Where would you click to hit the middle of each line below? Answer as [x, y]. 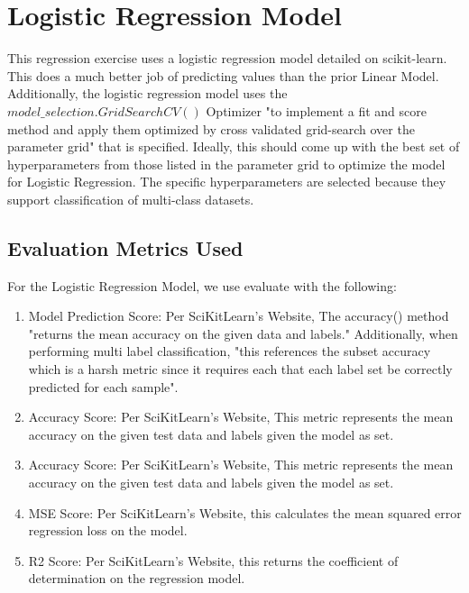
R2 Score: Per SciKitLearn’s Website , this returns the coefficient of [213, 560]
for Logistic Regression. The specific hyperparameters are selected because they [227, 182]
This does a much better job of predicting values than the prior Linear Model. [223, 75]
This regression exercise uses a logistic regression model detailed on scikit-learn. [227, 58]
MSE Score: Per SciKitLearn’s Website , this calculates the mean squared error [245, 512]
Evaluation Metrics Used [125, 247]
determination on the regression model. [137, 578]
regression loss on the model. [108, 530]
